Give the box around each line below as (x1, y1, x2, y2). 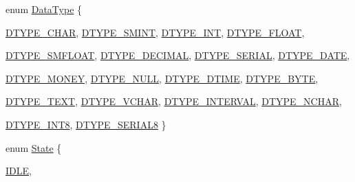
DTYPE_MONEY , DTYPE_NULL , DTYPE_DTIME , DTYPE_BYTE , (6, 71, 319, 85)
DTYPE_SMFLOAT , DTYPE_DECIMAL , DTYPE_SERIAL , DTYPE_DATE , (6, 48, 350, 62)
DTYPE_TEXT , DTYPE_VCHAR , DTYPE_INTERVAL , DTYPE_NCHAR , (6, 94, 342, 109)
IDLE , (6, 163, 32, 178)
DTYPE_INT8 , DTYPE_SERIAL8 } (6, 117, 166, 131)
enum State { (6, 140, 62, 155)
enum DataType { (6, 2, 83, 16)
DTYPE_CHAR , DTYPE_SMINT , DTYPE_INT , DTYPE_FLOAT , (6, 25, 305, 39)
